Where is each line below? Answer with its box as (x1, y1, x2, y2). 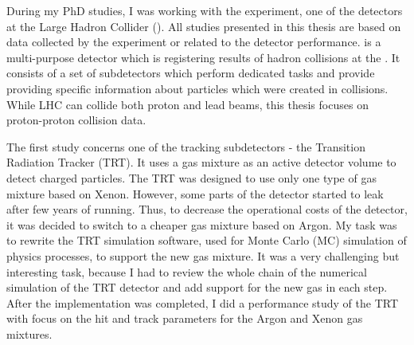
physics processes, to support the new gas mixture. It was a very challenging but (6, 247, 400, 264)
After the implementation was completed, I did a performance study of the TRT (6, 294, 399, 311)
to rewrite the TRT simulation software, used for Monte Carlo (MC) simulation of (6, 232, 407, 249)
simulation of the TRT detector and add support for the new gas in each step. (6, 279, 388, 296)
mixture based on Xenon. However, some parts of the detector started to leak (6, 185, 384, 202)
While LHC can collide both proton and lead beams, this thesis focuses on (6, 96, 369, 112)
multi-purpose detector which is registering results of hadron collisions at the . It (6, 49, 400, 65)
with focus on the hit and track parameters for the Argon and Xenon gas (6, 310, 363, 327)
